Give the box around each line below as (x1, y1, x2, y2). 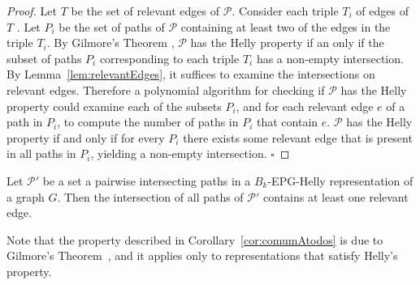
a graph (6, 188, 45, 205)
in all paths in (6, 145, 76, 162)
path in (6, 113, 43, 130)
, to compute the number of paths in (57, 113, 239, 130)
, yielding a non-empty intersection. (90, 145, 267, 162)
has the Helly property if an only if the (190, 34, 384, 51)
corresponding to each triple (99, 49, 240, 66)
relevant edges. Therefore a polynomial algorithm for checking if (6, 81, 325, 98)
